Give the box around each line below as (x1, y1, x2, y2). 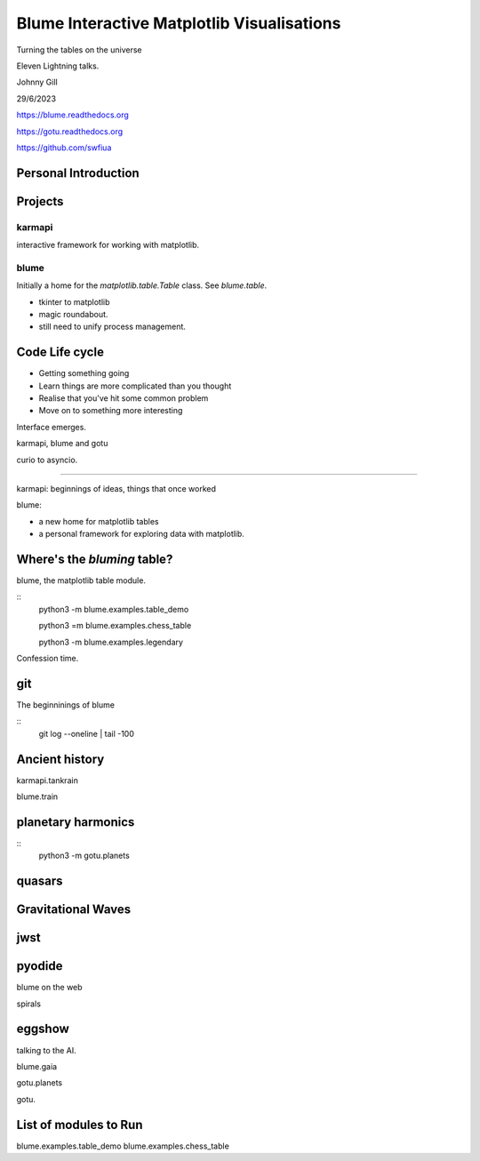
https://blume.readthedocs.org (16, 109, 129, 120)
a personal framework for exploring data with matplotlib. (38, 529, 244, 540)
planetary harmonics (16, 814, 135, 829)
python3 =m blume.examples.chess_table (38, 621, 192, 631)
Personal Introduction (16, 165, 140, 180)
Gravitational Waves (16, 902, 132, 917)
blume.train (16, 791, 59, 802)
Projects (16, 194, 64, 209)
